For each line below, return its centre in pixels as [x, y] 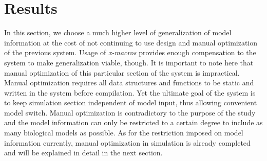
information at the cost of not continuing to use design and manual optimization [131, 42]
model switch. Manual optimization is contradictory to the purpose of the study [130, 112]
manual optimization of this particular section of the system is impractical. [122, 72]
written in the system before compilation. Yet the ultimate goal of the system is [130, 92]
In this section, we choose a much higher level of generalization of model [118, 32]
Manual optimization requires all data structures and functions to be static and [129, 83]
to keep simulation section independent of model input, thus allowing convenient [131, 102]
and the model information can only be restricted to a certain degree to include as [133, 122]
